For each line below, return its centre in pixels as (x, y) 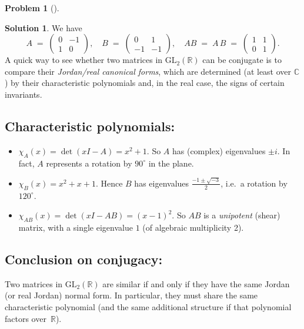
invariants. (24, 94)
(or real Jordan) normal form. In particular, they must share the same (131, 295)
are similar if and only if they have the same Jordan (196, 283)
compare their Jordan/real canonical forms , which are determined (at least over (148, 71)
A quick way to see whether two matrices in (84, 60)
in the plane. (171, 163)
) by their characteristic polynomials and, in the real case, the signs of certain (145, 83)
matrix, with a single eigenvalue (76, 227)
